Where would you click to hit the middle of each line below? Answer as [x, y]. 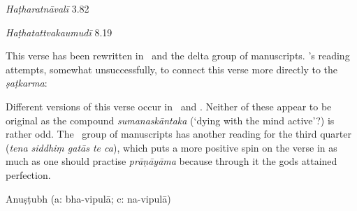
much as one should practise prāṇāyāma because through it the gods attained [172, 161]
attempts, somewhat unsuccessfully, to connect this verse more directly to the [172, 69]
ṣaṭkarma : [27, 83]
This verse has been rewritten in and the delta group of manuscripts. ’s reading [178, 56]
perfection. [28, 174]
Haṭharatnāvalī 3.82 [48, 8]
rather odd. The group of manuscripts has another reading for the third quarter [178, 134]
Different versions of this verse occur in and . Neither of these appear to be [169, 106]
